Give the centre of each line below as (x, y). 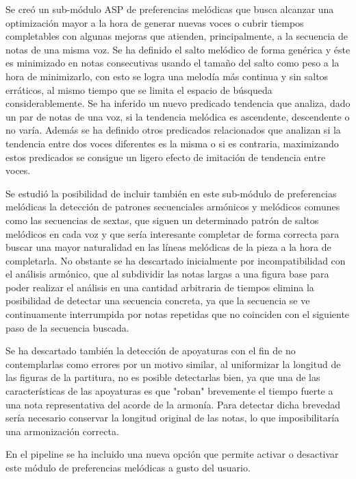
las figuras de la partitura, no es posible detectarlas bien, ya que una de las (163, 377)
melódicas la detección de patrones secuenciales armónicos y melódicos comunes (173, 207)
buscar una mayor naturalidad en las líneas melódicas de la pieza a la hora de (168, 247)
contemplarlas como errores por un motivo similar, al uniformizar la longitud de (173, 364)
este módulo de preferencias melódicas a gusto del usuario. (128, 467)
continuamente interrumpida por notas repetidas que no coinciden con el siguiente (178, 314)
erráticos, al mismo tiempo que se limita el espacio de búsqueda (139, 89)
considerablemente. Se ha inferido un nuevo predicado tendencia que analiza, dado (178, 103)
